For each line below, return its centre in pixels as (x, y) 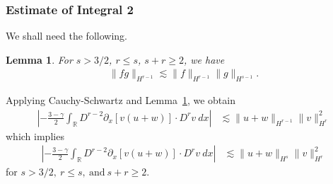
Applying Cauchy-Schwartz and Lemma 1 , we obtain (121, 100)
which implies (35, 136)
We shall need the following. (66, 36)
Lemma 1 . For (39, 59)
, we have (204, 59)
